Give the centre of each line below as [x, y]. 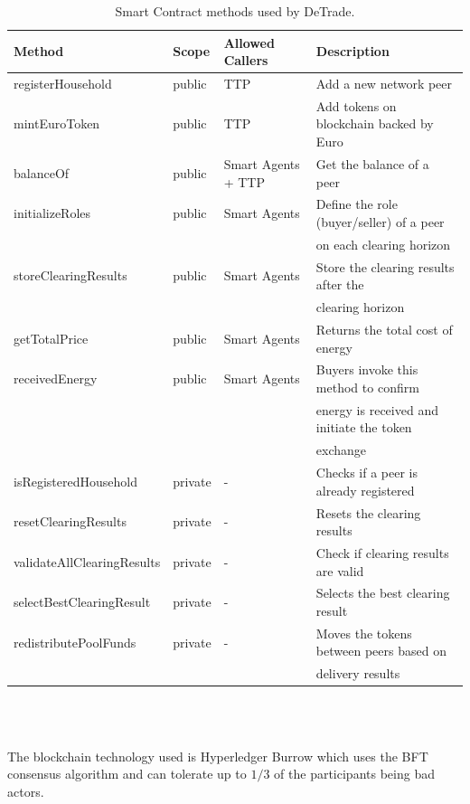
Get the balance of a [372, 163]
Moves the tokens [364, 633]
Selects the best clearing [383, 593]
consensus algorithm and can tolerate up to [127, 774]
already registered [365, 490]
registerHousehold [63, 84]
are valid [340, 570]
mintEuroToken [57, 123]
